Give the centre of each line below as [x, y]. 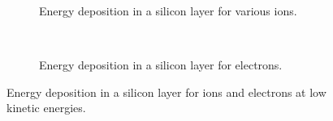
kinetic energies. [46, 108]
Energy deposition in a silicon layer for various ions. [168, 10]
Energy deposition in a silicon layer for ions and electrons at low [166, 92]
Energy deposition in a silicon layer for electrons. [161, 65]
